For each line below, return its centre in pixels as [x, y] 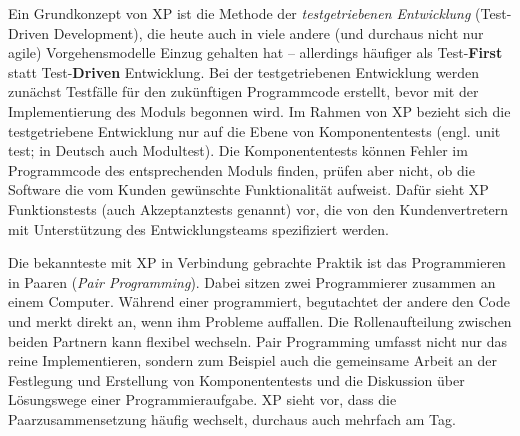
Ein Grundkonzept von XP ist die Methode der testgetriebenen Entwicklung [239, 13]
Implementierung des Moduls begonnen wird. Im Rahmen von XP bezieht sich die [259, 110]
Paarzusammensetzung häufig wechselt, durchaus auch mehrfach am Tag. [232, 418]
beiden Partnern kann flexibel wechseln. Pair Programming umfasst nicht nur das [257, 340]
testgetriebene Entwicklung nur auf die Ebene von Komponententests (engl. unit [254, 130]
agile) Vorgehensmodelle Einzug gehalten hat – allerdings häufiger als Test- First [255, 52]
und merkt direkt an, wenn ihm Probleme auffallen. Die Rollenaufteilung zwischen [260, 320]
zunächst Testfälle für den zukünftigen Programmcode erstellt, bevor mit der [243, 91]
